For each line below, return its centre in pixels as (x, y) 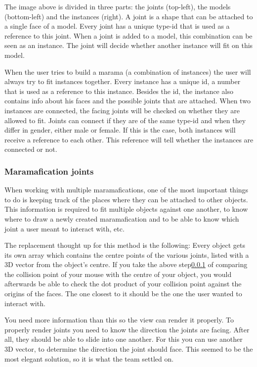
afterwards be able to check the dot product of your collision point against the (123, 284)
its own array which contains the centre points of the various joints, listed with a (127, 254)
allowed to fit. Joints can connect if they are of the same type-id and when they (125, 120)
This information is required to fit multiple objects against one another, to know (126, 209)
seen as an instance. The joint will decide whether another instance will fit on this (129, 45)
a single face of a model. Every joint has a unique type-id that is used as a (117, 26)
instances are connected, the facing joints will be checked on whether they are (122, 110)
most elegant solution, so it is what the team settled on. (89, 358)
